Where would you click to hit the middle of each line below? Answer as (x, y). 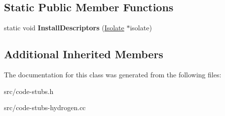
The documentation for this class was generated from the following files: (113, 74)
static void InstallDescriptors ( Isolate (64, 28)
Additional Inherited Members (84, 54)
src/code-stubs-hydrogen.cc (45, 107)
